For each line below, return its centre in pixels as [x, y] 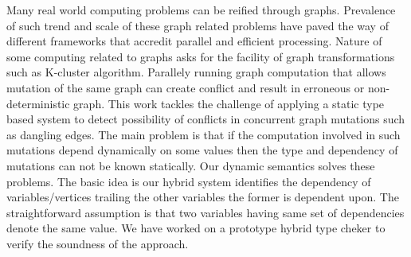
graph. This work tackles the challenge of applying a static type [229, 103]
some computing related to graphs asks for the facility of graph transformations [201, 56]
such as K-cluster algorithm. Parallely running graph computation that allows [196, 72]
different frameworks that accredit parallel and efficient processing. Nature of [194, 41]
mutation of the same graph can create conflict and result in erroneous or [186, 87]
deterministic [38, 103]
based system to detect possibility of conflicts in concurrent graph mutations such [206, 119]
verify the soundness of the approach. [98, 243]
